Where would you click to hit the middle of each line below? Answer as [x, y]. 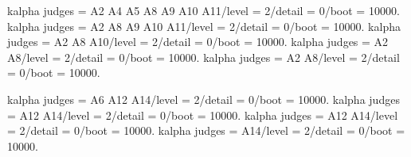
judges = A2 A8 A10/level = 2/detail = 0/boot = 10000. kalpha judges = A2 [198, 42]
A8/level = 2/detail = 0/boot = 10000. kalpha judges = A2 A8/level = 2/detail [204, 57]
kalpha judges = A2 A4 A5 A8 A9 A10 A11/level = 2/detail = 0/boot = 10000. [204, 10]
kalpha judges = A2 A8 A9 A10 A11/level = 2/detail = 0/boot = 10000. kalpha [204, 26]
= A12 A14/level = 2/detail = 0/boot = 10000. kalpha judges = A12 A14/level [203, 115]
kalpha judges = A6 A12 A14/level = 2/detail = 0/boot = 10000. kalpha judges [204, 99]
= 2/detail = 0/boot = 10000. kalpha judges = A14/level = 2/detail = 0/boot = [206, 130]
